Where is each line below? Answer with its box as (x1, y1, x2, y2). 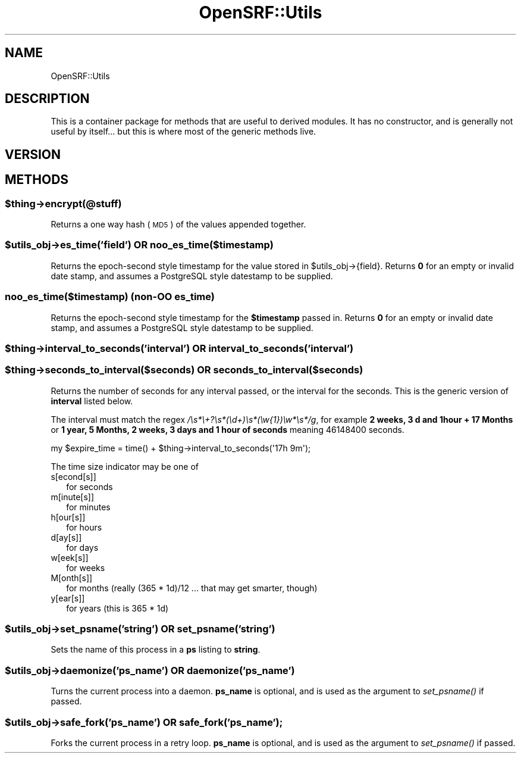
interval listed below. (51, 395, 133, 406)
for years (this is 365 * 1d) (66, 603, 169, 613)
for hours (66, 522, 102, 532)
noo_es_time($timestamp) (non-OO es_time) (5, 291, 215, 303)
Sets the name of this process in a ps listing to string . (51, 644, 260, 655)
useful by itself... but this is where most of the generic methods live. (51, 126, 316, 137)
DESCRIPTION (5, 91, 90, 107)
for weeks (66, 562, 105, 573)
